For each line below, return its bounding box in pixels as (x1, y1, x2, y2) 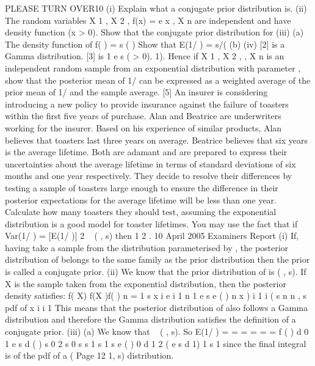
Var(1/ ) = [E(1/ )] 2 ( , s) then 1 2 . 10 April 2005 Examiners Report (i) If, (5, 229, 299, 242)
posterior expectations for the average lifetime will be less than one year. (5, 193, 277, 206)
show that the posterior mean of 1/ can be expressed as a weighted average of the (5, 73, 311, 86)
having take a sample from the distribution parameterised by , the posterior (5, 241, 289, 254)
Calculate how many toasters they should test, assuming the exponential (5, 205, 277, 218)
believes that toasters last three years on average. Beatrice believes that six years (5, 133, 308, 146)
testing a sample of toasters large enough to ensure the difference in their (5, 181, 278, 194)
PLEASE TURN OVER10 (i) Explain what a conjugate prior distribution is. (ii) (5, 2, 307, 14)
